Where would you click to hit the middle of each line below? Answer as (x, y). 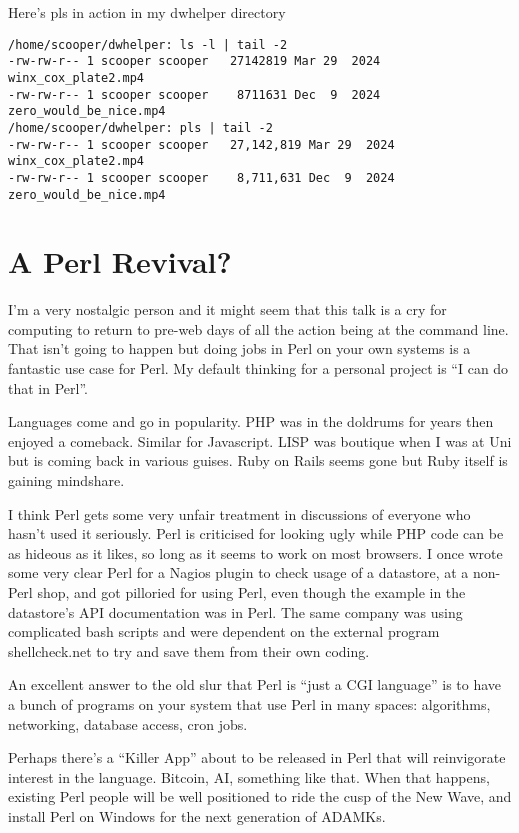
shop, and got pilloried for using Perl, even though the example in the (251, 592)
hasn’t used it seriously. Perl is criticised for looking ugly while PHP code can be (256, 533)
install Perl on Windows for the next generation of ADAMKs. (197, 815)
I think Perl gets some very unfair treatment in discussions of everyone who (239, 513)
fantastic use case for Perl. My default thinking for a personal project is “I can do (258, 368)
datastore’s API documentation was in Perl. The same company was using (235, 611)
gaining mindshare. (66, 480)
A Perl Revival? (120, 261)
